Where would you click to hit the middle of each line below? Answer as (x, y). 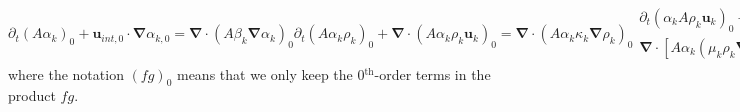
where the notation (66, 73)
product (32, 95)
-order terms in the (432, 73)
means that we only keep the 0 (270, 73)
